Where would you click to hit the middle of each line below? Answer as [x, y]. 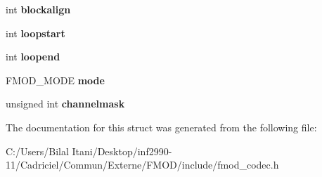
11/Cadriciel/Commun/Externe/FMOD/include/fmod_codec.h [142, 165]
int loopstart [36, 33]
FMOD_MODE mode [55, 80]
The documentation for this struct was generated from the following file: [161, 127]
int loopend [33, 57]
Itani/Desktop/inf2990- [122, 151]
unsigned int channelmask [65, 104]
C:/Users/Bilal [37, 151]
